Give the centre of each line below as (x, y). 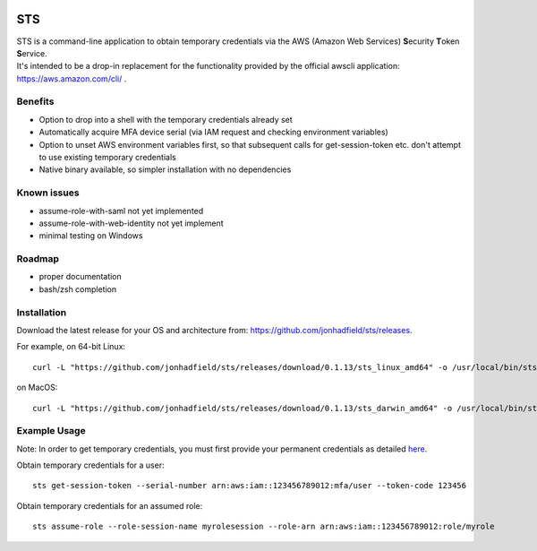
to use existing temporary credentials (107, 157)
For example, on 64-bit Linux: (71, 347)
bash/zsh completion (78, 289)
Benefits (35, 101)
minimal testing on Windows (91, 236)
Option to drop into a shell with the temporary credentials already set (166, 119)
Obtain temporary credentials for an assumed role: (110, 505)
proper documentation (81, 277)
